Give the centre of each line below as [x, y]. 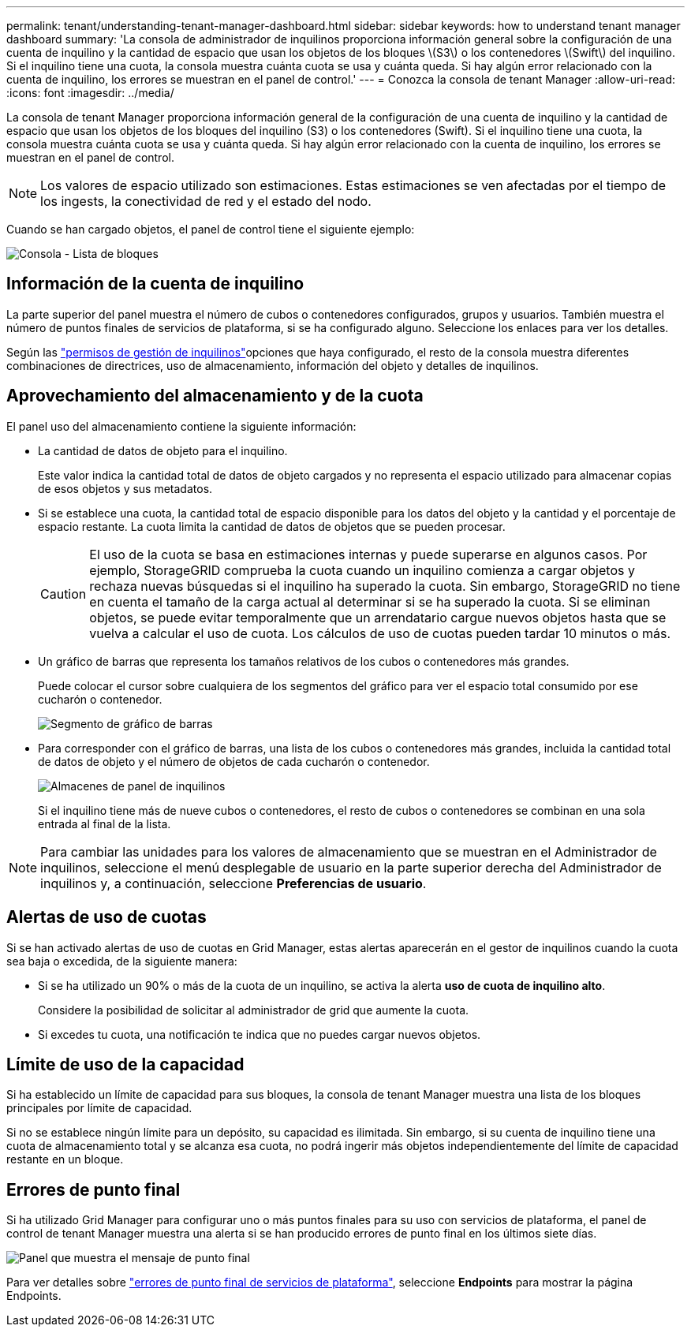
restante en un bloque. [65, 1159]
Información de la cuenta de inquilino [155, 284]
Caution [63, 594]
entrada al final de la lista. [105, 823]
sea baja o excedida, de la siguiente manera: [122, 961]
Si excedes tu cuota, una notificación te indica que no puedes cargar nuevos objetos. [260, 1034]
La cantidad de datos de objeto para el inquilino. [163, 450]
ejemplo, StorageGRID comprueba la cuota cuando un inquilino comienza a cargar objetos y [362, 570]
